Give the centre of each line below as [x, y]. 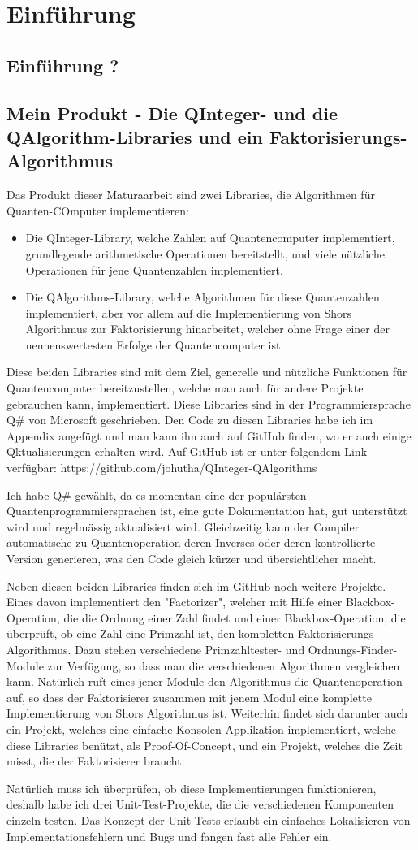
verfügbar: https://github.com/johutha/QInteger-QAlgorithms [162, 468]
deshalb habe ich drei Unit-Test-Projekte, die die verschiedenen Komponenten [200, 804]
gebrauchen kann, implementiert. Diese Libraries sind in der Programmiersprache [209, 403]
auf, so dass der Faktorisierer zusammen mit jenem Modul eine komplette [189, 697]
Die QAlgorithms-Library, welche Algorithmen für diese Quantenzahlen [203, 297]
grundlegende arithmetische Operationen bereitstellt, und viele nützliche [205, 253]
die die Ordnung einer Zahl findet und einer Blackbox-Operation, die [235, 617]
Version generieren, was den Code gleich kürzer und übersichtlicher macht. [192, 559]
